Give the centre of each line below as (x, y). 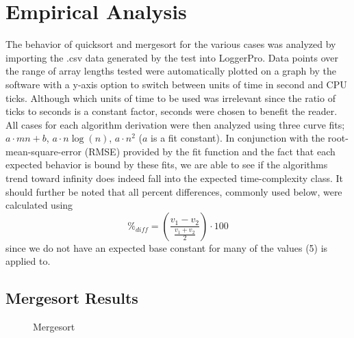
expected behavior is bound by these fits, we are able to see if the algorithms (167, 165)
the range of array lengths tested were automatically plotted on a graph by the (171, 71)
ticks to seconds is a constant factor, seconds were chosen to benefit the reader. (172, 111)
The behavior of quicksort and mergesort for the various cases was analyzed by (171, 44)
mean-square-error (44, 151)
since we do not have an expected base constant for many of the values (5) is (167, 247)
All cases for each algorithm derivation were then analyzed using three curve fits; (175, 124)
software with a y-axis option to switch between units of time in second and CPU (176, 84)
